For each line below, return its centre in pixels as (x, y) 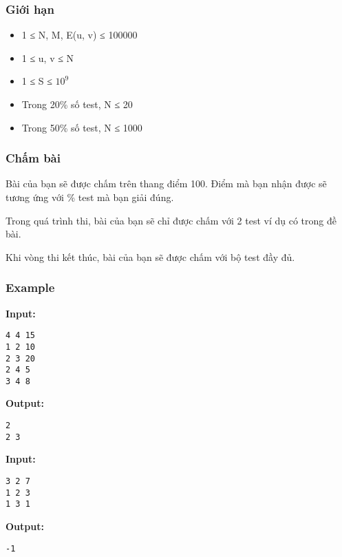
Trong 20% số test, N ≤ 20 (77, 104)
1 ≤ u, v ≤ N (48, 57)
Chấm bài (33, 158)
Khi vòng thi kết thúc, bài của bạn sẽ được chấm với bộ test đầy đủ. (150, 256)
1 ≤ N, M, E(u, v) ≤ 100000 (79, 35)
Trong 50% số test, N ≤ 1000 (82, 127)
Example (30, 287)
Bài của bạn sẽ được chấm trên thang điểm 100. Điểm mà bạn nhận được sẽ (166, 183)
